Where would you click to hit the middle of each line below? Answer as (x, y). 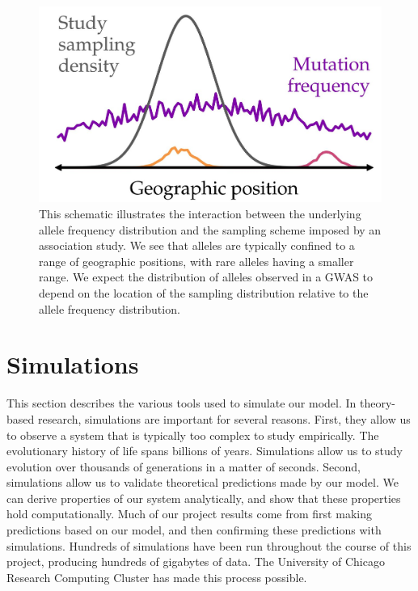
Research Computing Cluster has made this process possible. (157, 577)
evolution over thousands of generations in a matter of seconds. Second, (184, 466)
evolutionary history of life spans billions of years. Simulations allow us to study (205, 451)
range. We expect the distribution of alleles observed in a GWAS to (206, 277)
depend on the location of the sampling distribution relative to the (204, 293)
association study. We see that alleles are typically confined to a (197, 245)
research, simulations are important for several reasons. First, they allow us (224, 418)
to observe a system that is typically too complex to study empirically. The (193, 435)
